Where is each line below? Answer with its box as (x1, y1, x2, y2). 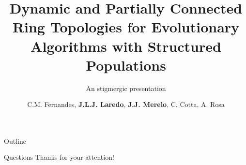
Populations (86, 55, 166, 75)
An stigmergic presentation (86, 83, 166, 93)
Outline (4, 135, 26, 146)
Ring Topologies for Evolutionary (12, 17, 240, 37)
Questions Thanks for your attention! (4, 152, 114, 162)
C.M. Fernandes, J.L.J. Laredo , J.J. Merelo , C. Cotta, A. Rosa (27, 99, 225, 109)
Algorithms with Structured (31, 36, 221, 56)
